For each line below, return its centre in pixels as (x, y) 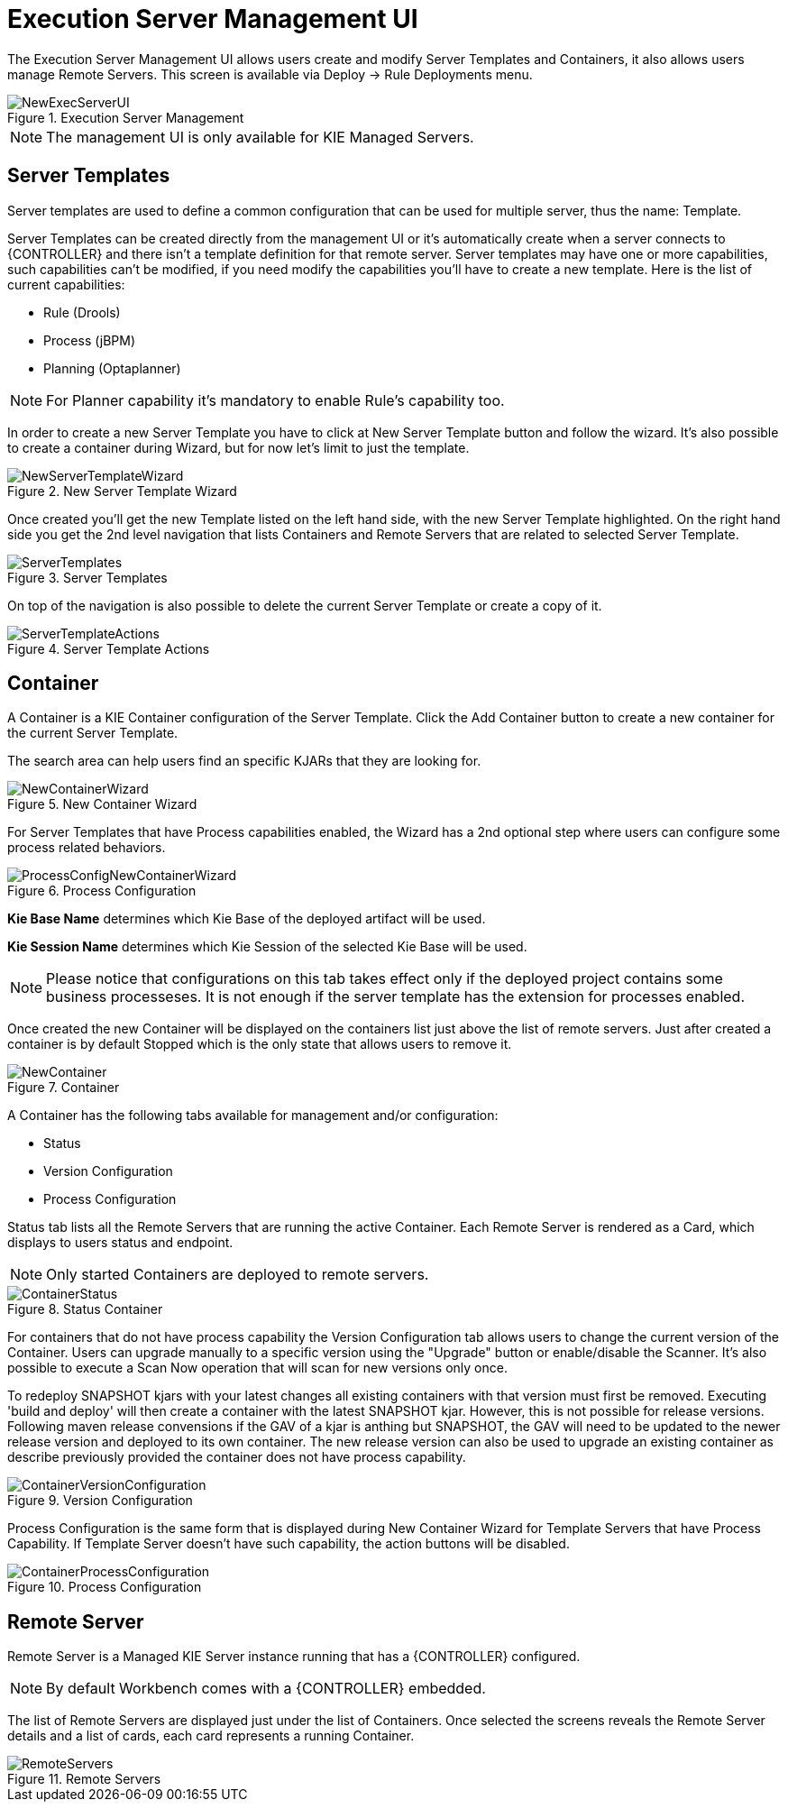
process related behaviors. (87, 848)
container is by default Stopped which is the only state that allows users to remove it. (260, 1044)
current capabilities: (66, 284)
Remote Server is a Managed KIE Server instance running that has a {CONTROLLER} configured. (294, 1657)
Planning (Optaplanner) (112, 368)
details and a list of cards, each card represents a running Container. (211, 1736)
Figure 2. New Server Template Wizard (122, 491)
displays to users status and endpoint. (120, 1243)
